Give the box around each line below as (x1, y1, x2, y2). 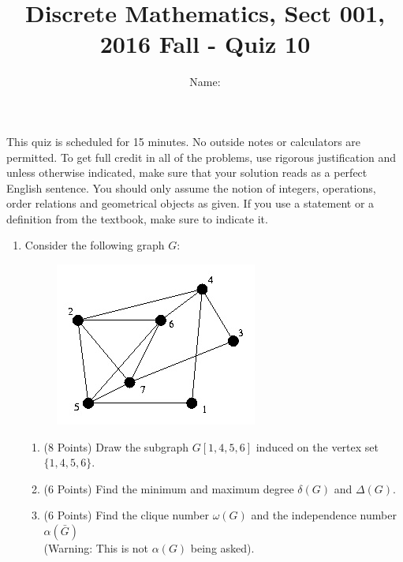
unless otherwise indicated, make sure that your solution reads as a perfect (6, 164, 368, 181)
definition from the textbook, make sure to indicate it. (6, 210, 268, 227)
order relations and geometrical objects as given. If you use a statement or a (6, 195, 375, 212)
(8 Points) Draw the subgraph (43, 438, 189, 455)
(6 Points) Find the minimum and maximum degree (43, 480, 294, 496)
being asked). (190, 540, 255, 556)
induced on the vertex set (256, 438, 379, 455)
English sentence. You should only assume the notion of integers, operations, (6, 179, 376, 196)
